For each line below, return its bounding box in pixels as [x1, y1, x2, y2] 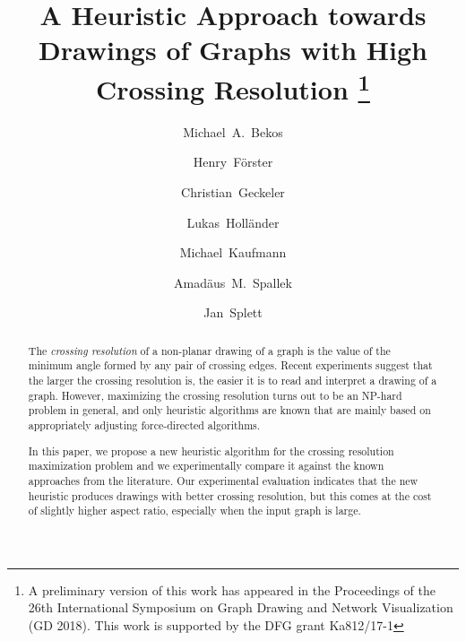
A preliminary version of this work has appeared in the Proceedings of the [28, 580, 436, 599]
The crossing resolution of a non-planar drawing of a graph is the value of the [28, 342, 391, 358]
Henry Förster [193, 152, 273, 171]
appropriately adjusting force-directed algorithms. [28, 418, 261, 433]
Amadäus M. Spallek [174, 273, 292, 291]
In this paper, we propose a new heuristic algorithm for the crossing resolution [28, 443, 394, 458]
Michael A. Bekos [183, 122, 283, 141]
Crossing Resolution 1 [96, 66, 370, 107]
